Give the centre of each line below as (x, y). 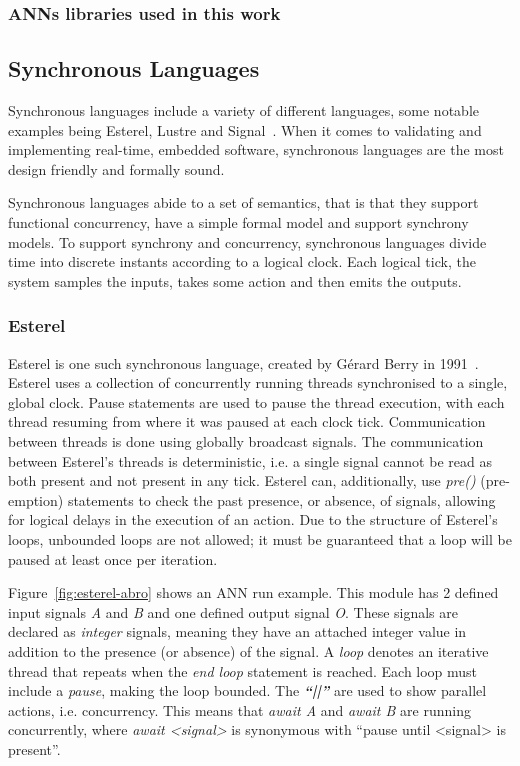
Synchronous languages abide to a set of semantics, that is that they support (243, 202)
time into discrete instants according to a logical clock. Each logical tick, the (242, 261)
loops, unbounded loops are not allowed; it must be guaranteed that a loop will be (260, 538)
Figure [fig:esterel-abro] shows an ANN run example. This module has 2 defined (253, 592)
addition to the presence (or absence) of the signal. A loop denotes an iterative (248, 650)
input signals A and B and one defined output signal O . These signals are (233, 611)
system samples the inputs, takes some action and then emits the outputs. (235, 280)
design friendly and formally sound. (116, 168)
